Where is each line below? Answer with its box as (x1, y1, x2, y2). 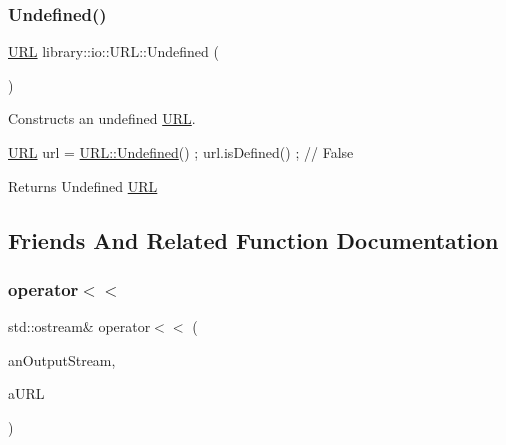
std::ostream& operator (8, 316, 151, 337)
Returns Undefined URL (8, 175, 158, 196)
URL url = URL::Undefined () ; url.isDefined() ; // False (8, 142, 354, 162)
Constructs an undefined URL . (8, 108, 196, 129)
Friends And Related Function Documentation (8, 224, 499, 255)
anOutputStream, (8, 349, 116, 370)
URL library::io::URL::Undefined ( (8, 41, 219, 62)
